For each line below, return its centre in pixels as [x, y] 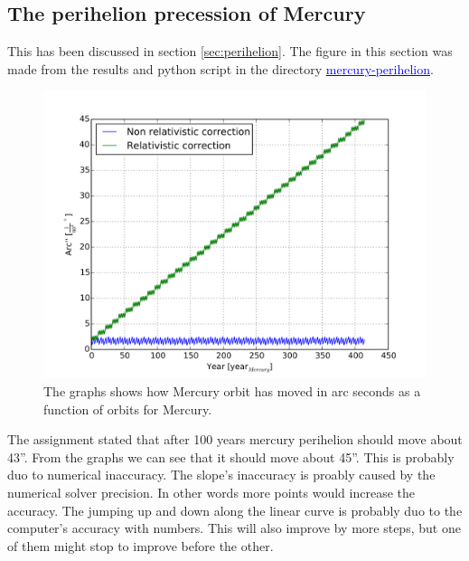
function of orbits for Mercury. [128, 409]
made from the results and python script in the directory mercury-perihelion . [220, 68]
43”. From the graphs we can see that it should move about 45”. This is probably [231, 456]
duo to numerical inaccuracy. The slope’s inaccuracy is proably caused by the [221, 475]
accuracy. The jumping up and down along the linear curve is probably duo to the [235, 510]
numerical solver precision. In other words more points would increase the [211, 492]
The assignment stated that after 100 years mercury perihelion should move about [235, 439]
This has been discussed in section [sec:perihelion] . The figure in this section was [230, 51]
